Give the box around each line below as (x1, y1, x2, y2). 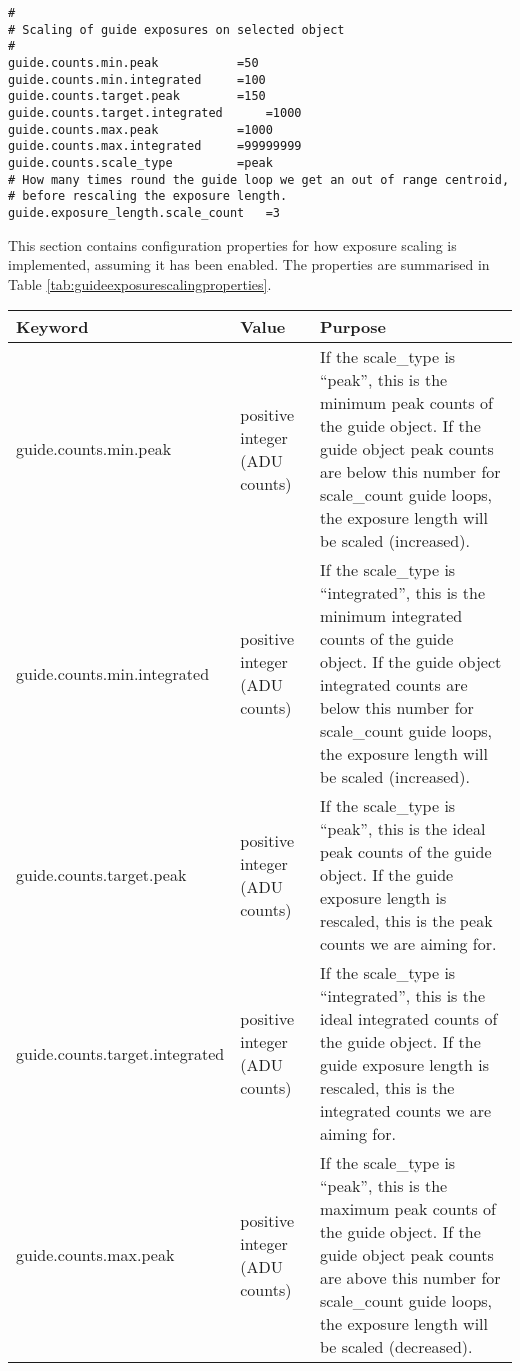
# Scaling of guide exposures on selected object (8, 22, 345, 37)
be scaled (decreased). (319, 1335, 473, 1359)
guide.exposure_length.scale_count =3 (8, 205, 281, 220)
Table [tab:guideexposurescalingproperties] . (8, 273, 272, 294)
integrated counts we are (319, 1099, 492, 1123)
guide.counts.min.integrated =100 (8, 72, 266, 87)
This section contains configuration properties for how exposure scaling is (8, 234, 457, 255)
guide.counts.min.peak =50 (8, 55, 259, 70)
